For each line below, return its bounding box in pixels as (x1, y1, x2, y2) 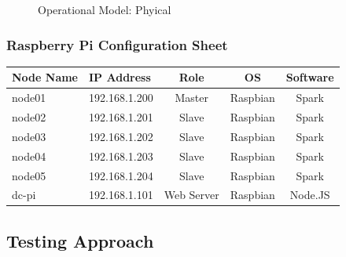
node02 (12, 109, 46, 125)
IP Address (89, 69, 151, 85)
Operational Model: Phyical (38, 2, 171, 17)
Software (285, 69, 334, 85)
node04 (12, 147, 46, 164)
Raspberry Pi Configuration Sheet (6, 34, 228, 54)
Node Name (12, 69, 78, 85)
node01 (12, 89, 46, 106)
